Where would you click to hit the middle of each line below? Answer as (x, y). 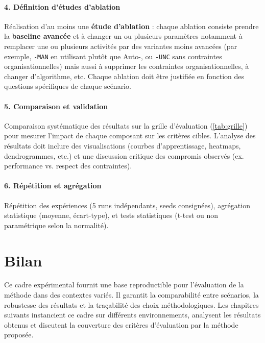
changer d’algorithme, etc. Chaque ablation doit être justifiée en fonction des (124, 76)
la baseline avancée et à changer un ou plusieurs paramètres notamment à (123, 36)
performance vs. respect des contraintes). (68, 166)
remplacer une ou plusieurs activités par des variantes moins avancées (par (121, 46)
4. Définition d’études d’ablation (62, 6)
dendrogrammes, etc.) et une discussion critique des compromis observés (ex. (124, 155)
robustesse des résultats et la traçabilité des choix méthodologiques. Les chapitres (131, 304)
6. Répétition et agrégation (53, 186)
